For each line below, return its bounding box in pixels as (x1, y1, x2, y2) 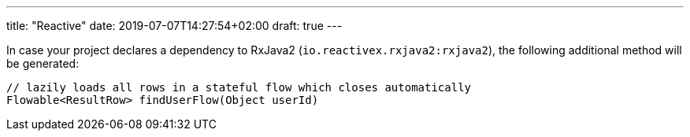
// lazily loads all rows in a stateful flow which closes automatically (6, 81, 472, 94)
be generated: (6, 57, 80, 70)
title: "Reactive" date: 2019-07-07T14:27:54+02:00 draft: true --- (6, 19, 343, 32)
